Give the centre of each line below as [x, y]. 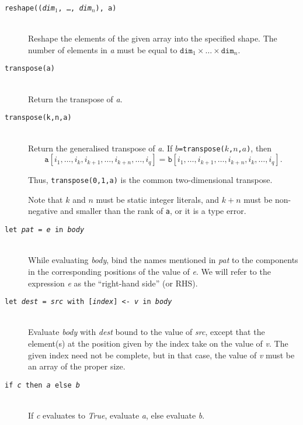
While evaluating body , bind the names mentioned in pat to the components [163, 260]
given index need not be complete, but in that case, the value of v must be [161, 355]
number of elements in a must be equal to [103, 49]
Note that [46, 199]
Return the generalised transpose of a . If [100, 148]
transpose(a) [30, 69]
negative [43, 211]
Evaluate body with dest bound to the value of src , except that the [147, 332]
